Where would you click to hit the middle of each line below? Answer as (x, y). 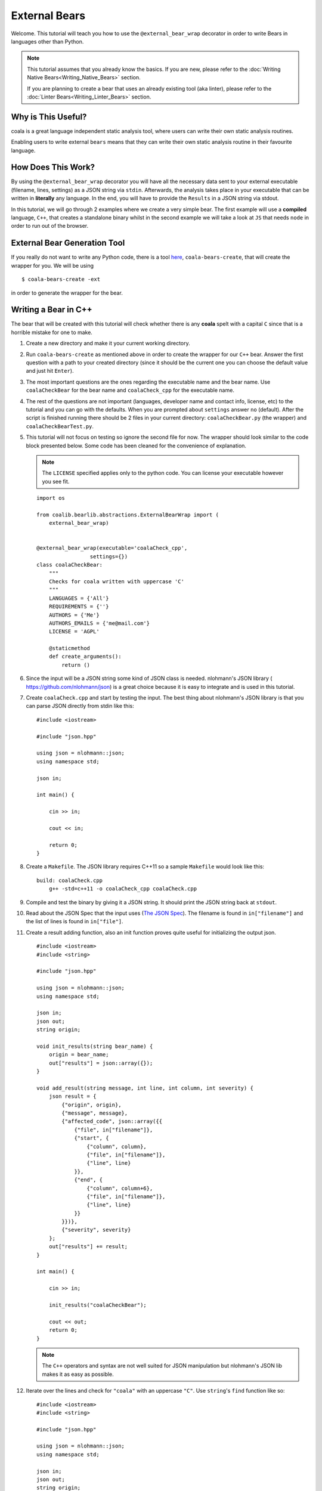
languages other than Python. (47, 41)
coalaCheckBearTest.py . (60, 426)
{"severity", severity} (96, 1230)
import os (51, 498)
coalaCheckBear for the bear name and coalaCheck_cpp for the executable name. (130, 390)
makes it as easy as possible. (78, 1374)
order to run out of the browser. (50, 226)
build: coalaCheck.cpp (70, 880)
